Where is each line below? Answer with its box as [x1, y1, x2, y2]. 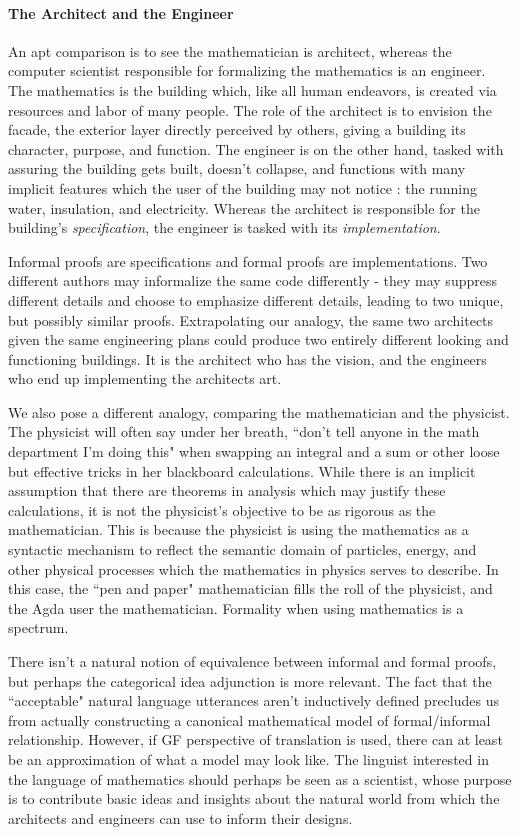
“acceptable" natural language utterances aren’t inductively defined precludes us [8, 690, 499, 711]
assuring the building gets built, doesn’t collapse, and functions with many [8, 158, 466, 179]
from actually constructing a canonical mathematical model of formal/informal [8, 709, 491, 730]
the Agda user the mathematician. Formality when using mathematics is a [8, 597, 464, 618]
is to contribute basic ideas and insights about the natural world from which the [8, 788, 500, 809]
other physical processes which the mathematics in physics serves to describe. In [8, 558, 499, 579]
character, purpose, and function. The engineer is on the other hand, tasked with [8, 138, 504, 159]
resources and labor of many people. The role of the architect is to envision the [8, 99, 492, 120]
